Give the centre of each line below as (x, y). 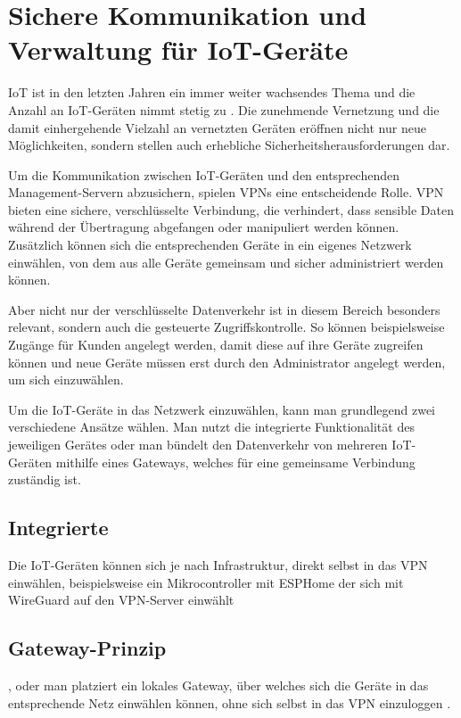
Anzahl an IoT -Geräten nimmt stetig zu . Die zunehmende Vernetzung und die (224, 109)
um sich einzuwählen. (66, 380)
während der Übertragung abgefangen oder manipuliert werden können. (204, 227)
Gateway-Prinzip (87, 648)
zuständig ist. (45, 479)
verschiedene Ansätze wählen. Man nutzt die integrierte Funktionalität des (211, 427)
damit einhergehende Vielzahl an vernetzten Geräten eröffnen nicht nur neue (217, 127)
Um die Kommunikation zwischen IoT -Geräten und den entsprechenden (204, 174)
